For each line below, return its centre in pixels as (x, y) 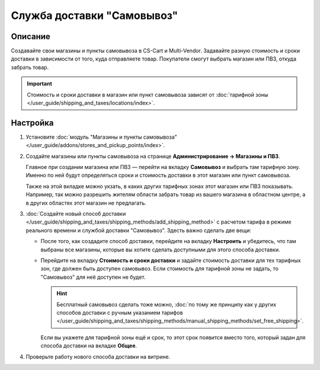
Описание (31, 36)
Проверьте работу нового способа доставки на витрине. (98, 356)
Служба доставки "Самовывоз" (95, 15)
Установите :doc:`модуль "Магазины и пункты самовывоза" (101, 137)
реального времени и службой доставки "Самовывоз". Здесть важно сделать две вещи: (139, 230)
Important (40, 84)
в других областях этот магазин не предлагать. (86, 203)
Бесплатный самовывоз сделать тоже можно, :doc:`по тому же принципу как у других (167, 304)
